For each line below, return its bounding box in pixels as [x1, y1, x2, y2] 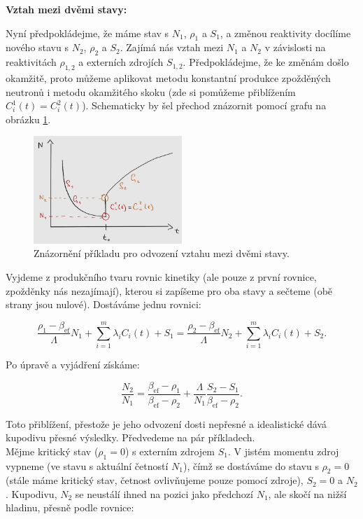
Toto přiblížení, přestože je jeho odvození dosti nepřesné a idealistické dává [6, 416, 327, 431]
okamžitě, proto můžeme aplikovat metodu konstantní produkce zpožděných [6, 70, 331, 85]
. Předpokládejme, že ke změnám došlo [183, 55, 349, 69]
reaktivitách [6, 55, 57, 69]
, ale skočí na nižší [268, 486, 347, 501]
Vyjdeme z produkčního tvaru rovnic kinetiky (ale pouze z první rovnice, [6, 269, 317, 284]
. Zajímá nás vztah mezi [120, 40, 224, 55]
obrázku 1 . [6, 111, 51, 126]
